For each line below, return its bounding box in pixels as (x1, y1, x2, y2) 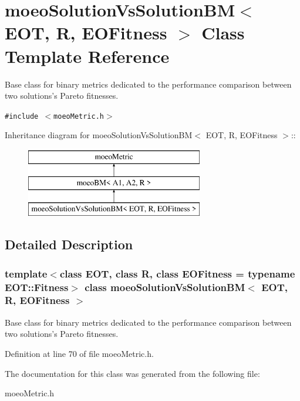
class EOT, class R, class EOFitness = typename (59, 266, 295, 280)
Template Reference (5, 44, 170, 68)
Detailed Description (5, 235, 133, 253)
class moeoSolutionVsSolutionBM (85, 279, 245, 294)
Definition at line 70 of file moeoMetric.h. (5, 347, 154, 359)
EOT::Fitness (5, 279, 69, 294)
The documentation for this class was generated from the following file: (5, 367, 260, 379)
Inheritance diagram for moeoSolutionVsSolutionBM (5, 129, 193, 141)
